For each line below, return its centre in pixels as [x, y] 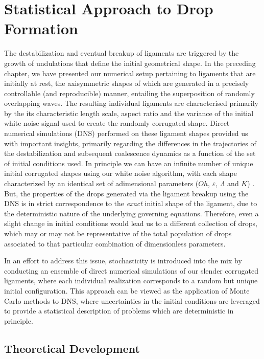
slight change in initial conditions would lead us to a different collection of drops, [131, 223]
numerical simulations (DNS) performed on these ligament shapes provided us [126, 133]
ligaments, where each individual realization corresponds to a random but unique [131, 281]
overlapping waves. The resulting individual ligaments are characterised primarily [131, 103]
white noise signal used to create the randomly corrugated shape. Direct [117, 123]
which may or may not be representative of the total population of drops [118, 233]
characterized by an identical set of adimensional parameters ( [101, 183]
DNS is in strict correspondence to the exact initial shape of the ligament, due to [131, 203]
